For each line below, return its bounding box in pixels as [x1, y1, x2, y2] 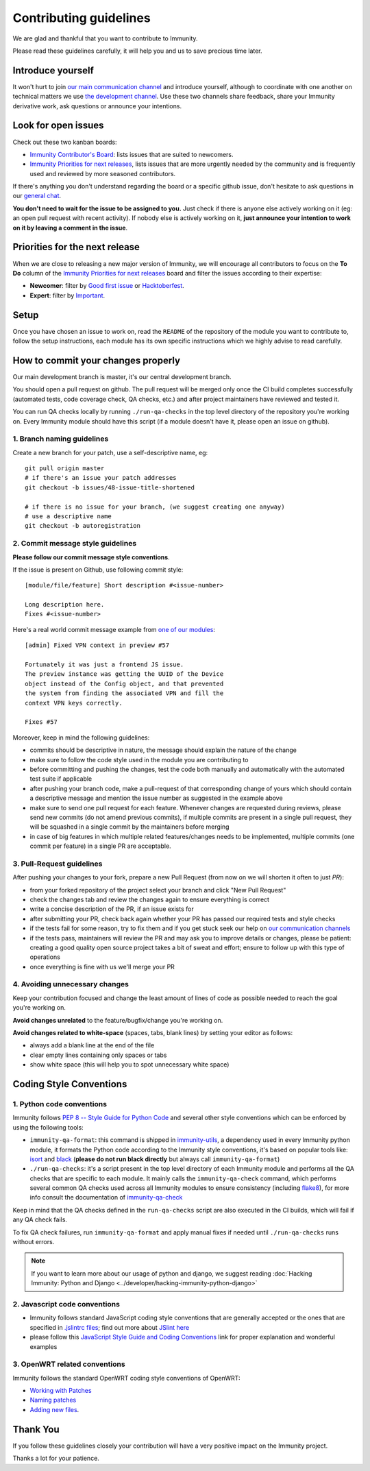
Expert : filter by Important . [29, 291, 106, 300]
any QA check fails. [12, 1215, 68, 1224]
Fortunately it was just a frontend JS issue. [25, 661, 184, 668]
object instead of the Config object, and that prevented [25, 679, 224, 688]
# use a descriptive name [25, 512, 112, 520]
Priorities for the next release [12, 241, 140, 253]
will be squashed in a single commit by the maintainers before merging [29, 823, 230, 831]
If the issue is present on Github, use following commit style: [12, 566, 184, 574]
